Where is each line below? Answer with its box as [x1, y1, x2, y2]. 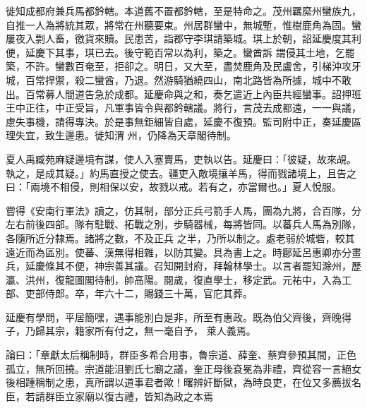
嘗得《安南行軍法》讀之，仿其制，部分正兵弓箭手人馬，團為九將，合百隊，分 [6, 203, 361, 217]
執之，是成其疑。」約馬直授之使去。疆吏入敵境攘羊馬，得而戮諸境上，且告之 [6, 165, 356, 180]
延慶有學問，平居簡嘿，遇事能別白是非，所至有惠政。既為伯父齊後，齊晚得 [6, 309, 351, 324]
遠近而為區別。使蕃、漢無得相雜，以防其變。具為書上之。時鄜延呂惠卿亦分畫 [6, 244, 361, 259]
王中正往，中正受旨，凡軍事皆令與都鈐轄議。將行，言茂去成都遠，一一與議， [6, 100, 361, 115]
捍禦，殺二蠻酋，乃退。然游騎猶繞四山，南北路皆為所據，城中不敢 [44, 72, 351, 87]
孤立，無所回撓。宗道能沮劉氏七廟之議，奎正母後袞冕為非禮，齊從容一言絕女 [6, 361, 361, 376]
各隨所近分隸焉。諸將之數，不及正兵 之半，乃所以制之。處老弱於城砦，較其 [6, 230, 355, 245]
